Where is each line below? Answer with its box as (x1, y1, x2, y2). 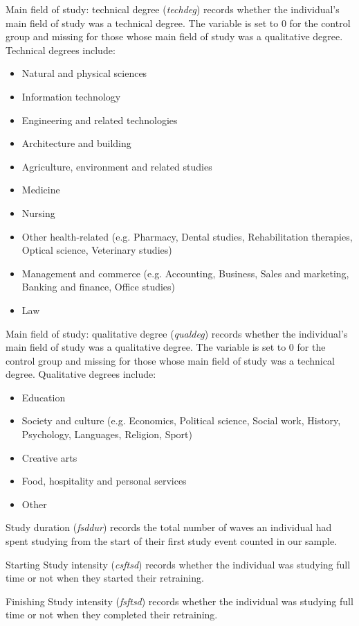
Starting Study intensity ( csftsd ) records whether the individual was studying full (6, 557, 351, 571)
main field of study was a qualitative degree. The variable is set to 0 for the (6, 340, 326, 354)
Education (21, 390, 66, 404)
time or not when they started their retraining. (6, 571, 204, 585)
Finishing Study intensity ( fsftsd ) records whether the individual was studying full (6, 593, 353, 608)
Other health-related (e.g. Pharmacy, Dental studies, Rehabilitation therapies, (21, 229, 353, 243)
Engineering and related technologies (21, 112, 178, 127)
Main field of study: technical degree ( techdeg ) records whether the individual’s (6, 2, 340, 16)
